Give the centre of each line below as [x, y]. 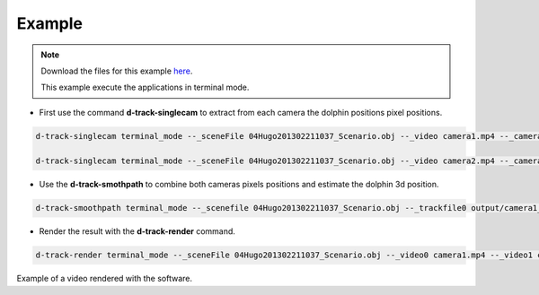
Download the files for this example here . [117, 71]
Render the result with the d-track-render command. [137, 231]
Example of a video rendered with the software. [105, 279]
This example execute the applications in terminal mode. [145, 87]
